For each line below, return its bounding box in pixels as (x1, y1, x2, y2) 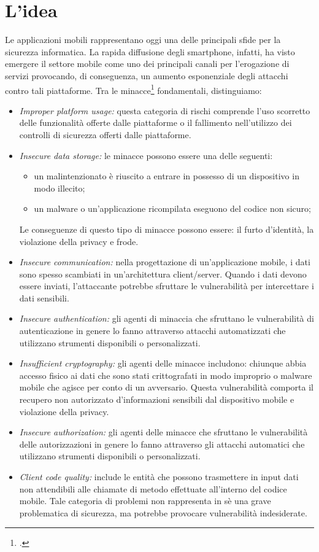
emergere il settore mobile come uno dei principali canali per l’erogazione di (5, 57, 290, 70)
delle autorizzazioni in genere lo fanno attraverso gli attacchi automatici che (19, 437, 305, 450)
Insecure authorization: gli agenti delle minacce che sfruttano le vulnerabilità (19, 426, 308, 438)
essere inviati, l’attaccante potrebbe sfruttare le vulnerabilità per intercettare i (19, 279, 314, 292)
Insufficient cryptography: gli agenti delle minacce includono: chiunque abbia (19, 357, 307, 370)
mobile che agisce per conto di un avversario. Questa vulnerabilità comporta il (19, 381, 313, 394)
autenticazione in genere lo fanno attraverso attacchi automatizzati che (19, 324, 286, 337)
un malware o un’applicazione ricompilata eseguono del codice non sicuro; (34, 202, 311, 215)
